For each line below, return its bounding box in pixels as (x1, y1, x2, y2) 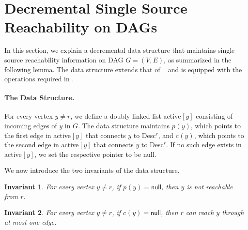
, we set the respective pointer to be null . (34, 149, 156, 159)
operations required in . (4, 74, 74, 84)
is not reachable (186, 182, 233, 192)
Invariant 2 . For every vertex (4, 207, 94, 217)
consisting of (196, 111, 233, 121)
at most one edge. (4, 216, 57, 227)
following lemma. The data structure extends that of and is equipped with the (4, 64, 242, 74)
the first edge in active (4, 130, 71, 140)
